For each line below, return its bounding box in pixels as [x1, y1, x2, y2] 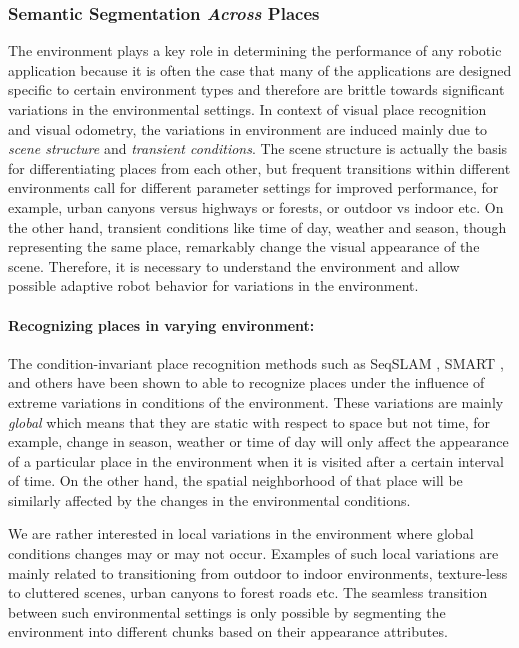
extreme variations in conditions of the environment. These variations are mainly [8, 391, 504, 412]
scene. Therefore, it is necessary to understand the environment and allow [8, 255, 460, 276]
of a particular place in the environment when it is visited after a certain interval [8, 450, 504, 471]
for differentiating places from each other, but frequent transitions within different [8, 157, 511, 178]
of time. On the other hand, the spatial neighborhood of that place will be [8, 470, 463, 491]
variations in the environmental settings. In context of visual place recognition [8, 99, 487, 119]
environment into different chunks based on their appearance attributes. [8, 621, 448, 642]
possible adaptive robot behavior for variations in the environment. [8, 275, 419, 296]
